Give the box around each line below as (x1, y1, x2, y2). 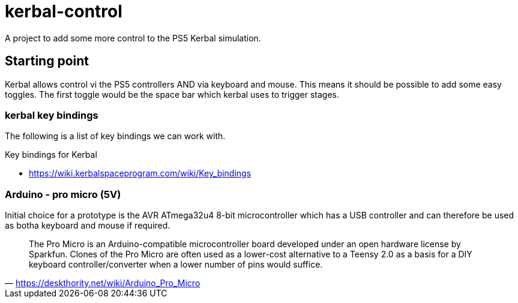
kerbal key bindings (5, 109, 98, 121)
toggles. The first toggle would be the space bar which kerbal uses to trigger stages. (5, 89, 340, 100)
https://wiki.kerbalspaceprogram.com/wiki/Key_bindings (29, 168, 251, 179)
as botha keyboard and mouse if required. (5, 220, 170, 231)
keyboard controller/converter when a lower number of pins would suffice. (29, 259, 323, 270)
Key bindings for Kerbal (5, 149, 97, 160)
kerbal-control (5, 1, 122, 22)
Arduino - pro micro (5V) (5, 188, 121, 200)
